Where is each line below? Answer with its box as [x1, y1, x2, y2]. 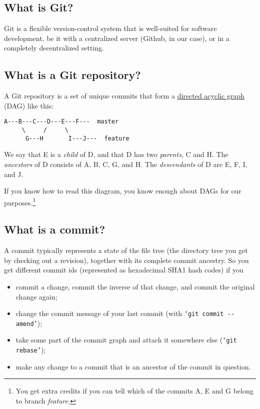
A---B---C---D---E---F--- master [4, 118, 119, 125]
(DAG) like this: [4, 100, 54, 110]
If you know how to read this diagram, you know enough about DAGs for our [4, 185, 241, 196]
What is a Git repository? [4, 67, 141, 82]
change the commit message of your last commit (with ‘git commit [15, 308, 224, 318]
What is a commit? [4, 221, 105, 237]
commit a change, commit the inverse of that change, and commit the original [15, 281, 255, 291]
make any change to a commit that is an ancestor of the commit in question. [15, 361, 251, 371]
